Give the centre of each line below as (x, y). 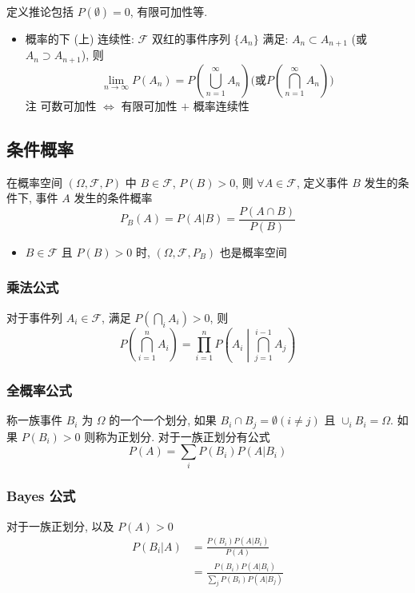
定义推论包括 (40, 11)
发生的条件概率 (113, 198)
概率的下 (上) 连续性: (80, 38)
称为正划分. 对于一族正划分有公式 (183, 436)
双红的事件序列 (191, 38)
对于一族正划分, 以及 (60, 525)
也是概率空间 (253, 251)
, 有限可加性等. (169, 11)
